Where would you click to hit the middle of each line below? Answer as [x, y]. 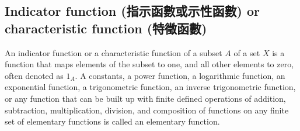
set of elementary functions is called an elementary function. [112, 121]
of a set [247, 52]
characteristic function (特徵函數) [106, 28]
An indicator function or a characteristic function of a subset [114, 52]
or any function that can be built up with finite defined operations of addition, [145, 98]
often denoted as [34, 75]
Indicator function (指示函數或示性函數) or [132, 11]
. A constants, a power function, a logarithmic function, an [180, 75]
